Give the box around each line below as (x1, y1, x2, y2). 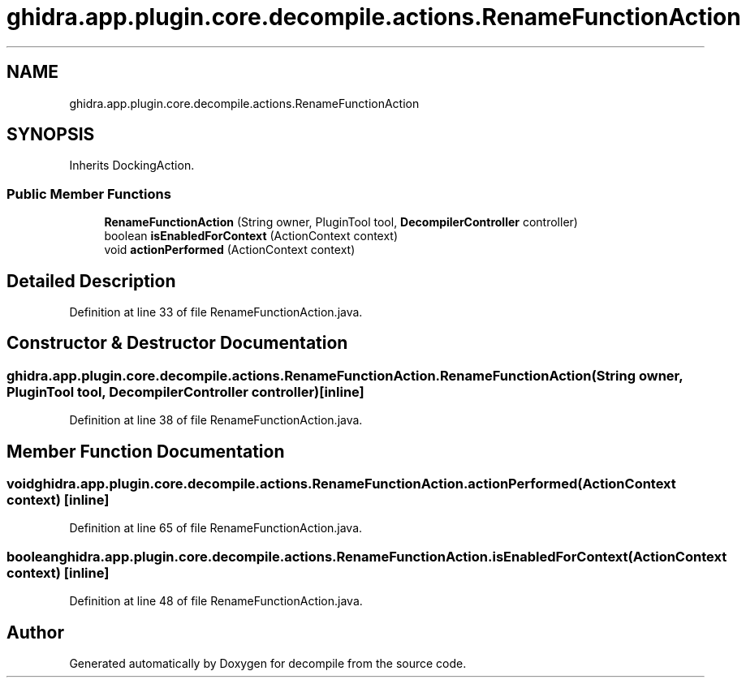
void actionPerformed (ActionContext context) (104, 243, 356, 257)
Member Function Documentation (6, 441, 285, 462)
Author (6, 622, 64, 643)
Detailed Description (6, 270, 176, 291)
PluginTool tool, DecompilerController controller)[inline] (6, 383, 364, 400)
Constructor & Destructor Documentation (6, 333, 348, 354)
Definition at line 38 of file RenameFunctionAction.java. (69, 413, 363, 428)
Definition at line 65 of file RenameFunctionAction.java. (69, 521, 363, 536)
